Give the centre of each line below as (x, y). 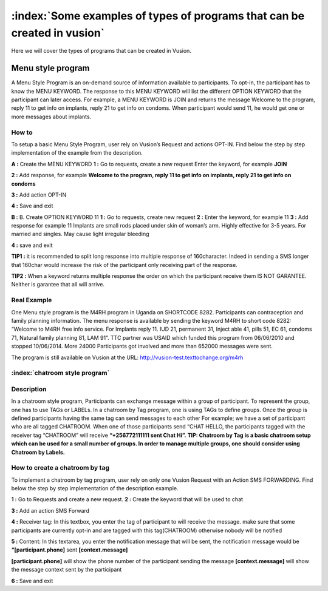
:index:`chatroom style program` (60, 373)
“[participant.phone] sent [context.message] (70, 550)
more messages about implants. (51, 117)
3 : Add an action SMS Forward (50, 510)
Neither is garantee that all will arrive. (58, 285)
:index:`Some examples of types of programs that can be (158, 16)
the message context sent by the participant (67, 570)
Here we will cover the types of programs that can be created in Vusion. (101, 51)
